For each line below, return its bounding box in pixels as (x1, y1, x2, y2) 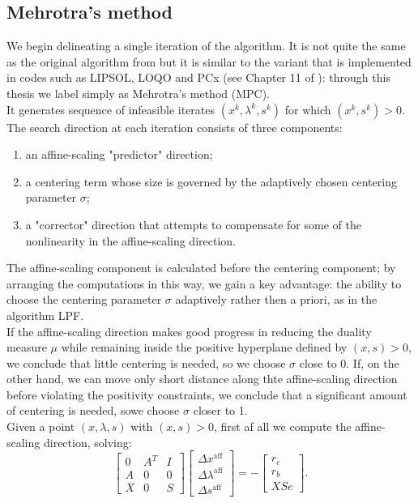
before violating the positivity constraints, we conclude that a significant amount (6, 386, 407, 403)
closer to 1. (193, 402, 248, 419)
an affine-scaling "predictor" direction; (25, 146, 213, 163)
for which (284, 100, 331, 117)
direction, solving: (43, 433, 132, 450)
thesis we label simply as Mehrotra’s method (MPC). (6, 84, 270, 101)
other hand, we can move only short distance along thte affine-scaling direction (6, 370, 398, 387)
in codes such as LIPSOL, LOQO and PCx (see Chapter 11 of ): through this (6, 69, 390, 86)
